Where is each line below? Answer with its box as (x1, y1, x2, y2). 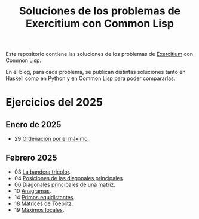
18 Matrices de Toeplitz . (14, 200, 74, 207)
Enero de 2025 (5, 119, 62, 129)
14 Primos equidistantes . (14, 194, 75, 201)
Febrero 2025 (5, 152, 57, 162)
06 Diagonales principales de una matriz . (14, 181, 116, 188)
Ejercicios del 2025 (5, 95, 103, 109)
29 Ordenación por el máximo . (14, 135, 90, 143)
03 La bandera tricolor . (14, 168, 71, 175)
